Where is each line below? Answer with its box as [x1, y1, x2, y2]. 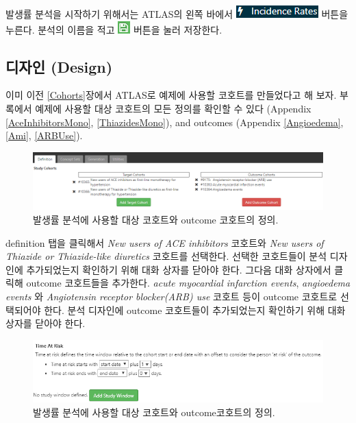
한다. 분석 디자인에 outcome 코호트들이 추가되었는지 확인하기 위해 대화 [44, 302, 346, 317]
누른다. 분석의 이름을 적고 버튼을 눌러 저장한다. [5, 22, 222, 36]
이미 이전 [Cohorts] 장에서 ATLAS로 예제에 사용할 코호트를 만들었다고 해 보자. [5, 88, 337, 102]
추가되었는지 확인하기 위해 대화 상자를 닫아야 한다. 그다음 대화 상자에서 [26, 262, 331, 276]
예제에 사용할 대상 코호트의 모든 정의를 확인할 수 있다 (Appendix [35, 101, 311, 115]
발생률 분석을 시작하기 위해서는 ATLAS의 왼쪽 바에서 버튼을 [5, 7, 348, 21]
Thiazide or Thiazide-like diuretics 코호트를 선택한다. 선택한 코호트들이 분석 [5, 249, 327, 263]
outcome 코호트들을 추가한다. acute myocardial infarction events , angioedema [26, 276, 351, 290]
